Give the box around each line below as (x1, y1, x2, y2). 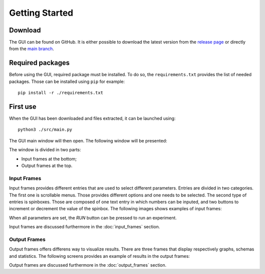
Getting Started (9, 7, 74, 18)
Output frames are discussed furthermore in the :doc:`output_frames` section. (9, 262, 167, 268)
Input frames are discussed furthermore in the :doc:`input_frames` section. (9, 224, 160, 230)
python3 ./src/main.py (18, 127, 73, 133)
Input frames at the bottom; (21, 156, 77, 162)
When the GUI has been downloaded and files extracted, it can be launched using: (9, 115, 176, 121)
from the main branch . (9, 46, 54, 52)
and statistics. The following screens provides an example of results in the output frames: (9, 253, 190, 259)
